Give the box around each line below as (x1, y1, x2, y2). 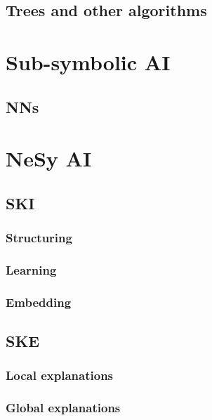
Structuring (6, 229, 72, 247)
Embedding (6, 293, 72, 310)
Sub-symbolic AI (6, 47, 171, 76)
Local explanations (6, 367, 114, 384)
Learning (6, 261, 57, 278)
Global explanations (6, 399, 121, 416)
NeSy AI (6, 144, 92, 173)
